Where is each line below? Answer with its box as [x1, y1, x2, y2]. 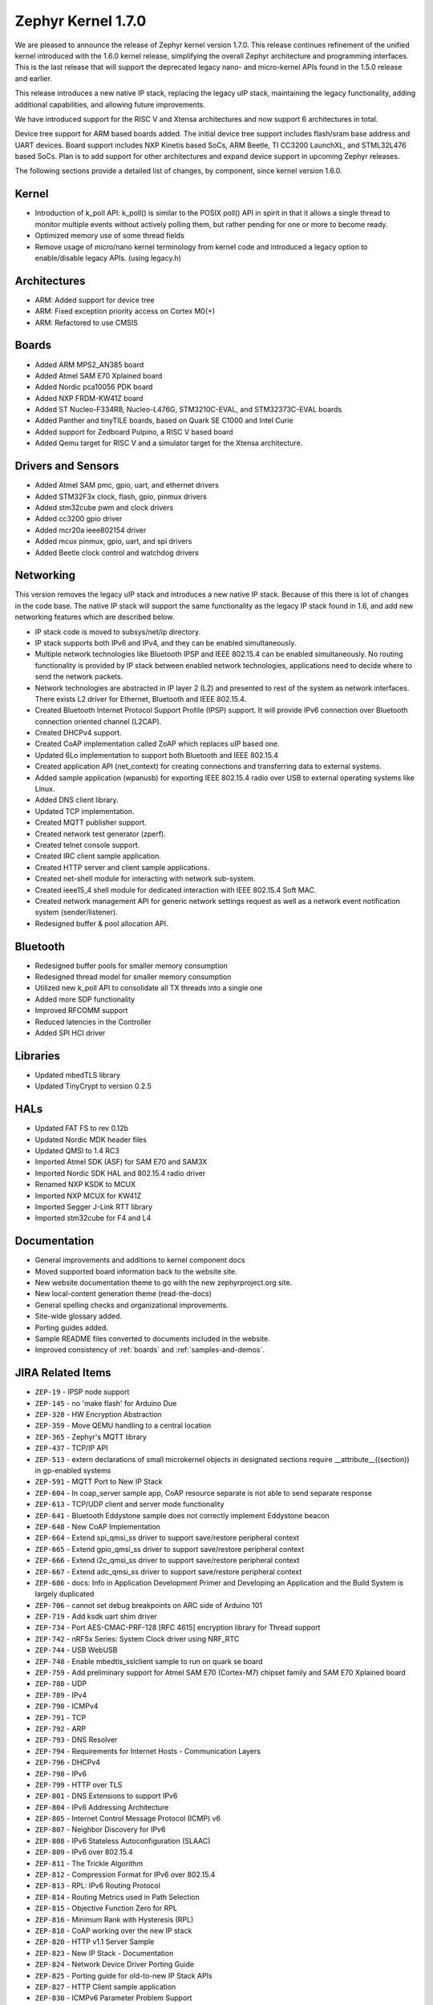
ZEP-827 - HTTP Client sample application [34, 1982, 176, 1991]
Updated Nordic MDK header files [34, 1135, 148, 1144]
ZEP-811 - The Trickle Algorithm [34, 1858, 144, 1868]
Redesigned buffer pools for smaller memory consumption [34, 961, 228, 970]
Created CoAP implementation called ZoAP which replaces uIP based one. [34, 739, 280, 749]
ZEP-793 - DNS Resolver [34, 1735, 118, 1744]
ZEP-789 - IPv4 [34, 1690, 87, 1699]
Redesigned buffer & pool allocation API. [34, 918, 168, 928]
